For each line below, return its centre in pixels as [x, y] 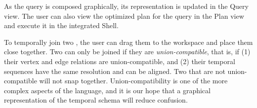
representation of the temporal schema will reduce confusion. [96, 100]
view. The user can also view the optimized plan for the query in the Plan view [124, 16]
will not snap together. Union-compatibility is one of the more [133, 81]
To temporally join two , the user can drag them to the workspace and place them [128, 42]
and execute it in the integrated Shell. [61, 25]
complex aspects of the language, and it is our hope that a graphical [107, 90]
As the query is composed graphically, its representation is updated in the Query [126, 6]
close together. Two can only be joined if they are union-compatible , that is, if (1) [127, 52]
